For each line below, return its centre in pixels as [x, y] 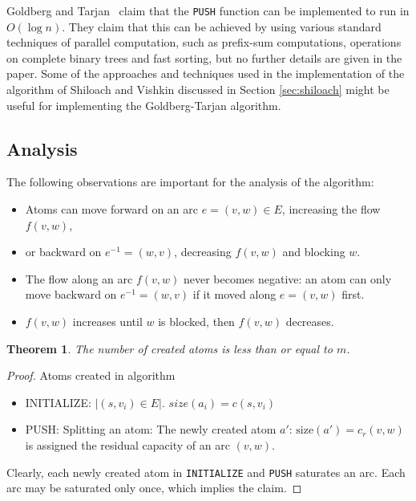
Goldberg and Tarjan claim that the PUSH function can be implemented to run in [208, 10]
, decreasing [203, 252]
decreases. [310, 321]
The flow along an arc [79, 278]
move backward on [71, 294]
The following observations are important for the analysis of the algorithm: [190, 182]
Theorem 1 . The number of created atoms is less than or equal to [170, 348]
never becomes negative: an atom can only [287, 278]
